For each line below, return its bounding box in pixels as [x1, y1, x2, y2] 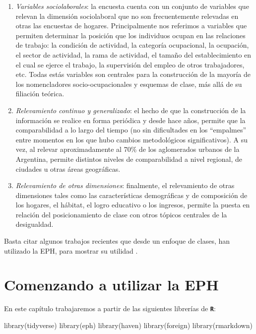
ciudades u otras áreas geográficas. [15, 163, 121, 174]
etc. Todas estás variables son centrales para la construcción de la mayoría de [15, 69, 251, 79]
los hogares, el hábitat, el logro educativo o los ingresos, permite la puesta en [15, 200, 250, 210]
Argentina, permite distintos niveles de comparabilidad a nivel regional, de [15, 153, 242, 164]
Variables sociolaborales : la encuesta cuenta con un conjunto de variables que [15, 1, 249, 11]
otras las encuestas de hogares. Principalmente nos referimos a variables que [15, 20, 247, 31]
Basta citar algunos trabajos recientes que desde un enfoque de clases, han [4, 236, 230, 246]
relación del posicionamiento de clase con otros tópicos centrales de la [15, 209, 227, 219]
